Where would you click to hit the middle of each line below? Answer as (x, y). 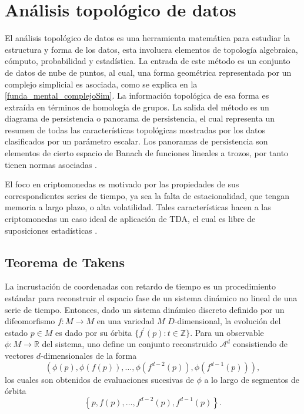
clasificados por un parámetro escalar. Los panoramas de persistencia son (136, 141)
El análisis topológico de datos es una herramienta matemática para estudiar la (148, 38)
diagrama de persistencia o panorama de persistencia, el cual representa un (140, 118)
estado (16, 332)
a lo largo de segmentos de (252, 379)
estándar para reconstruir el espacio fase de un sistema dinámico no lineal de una (151, 298)
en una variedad (126, 321)
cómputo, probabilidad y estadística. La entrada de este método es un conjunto (148, 61)
